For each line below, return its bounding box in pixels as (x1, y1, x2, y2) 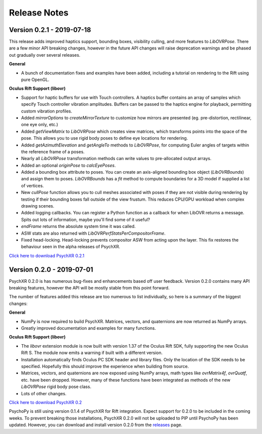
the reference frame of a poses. (21, 148, 85, 155)
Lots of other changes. (21, 390, 66, 396)
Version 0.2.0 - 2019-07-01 (9, 265, 93, 273)
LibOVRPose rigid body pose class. (21, 384, 92, 390)
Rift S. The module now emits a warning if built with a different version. (21, 350, 163, 356)
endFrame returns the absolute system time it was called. (21, 224, 136, 229)
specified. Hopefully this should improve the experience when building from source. (21, 363, 189, 369)
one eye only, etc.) (21, 122, 58, 128)
